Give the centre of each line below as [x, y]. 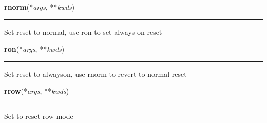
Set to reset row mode [39, 116]
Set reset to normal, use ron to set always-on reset [83, 32]
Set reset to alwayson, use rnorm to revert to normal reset [96, 74]
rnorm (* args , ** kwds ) [40, 7]
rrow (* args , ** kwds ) [37, 91]
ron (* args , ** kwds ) [34, 49]
